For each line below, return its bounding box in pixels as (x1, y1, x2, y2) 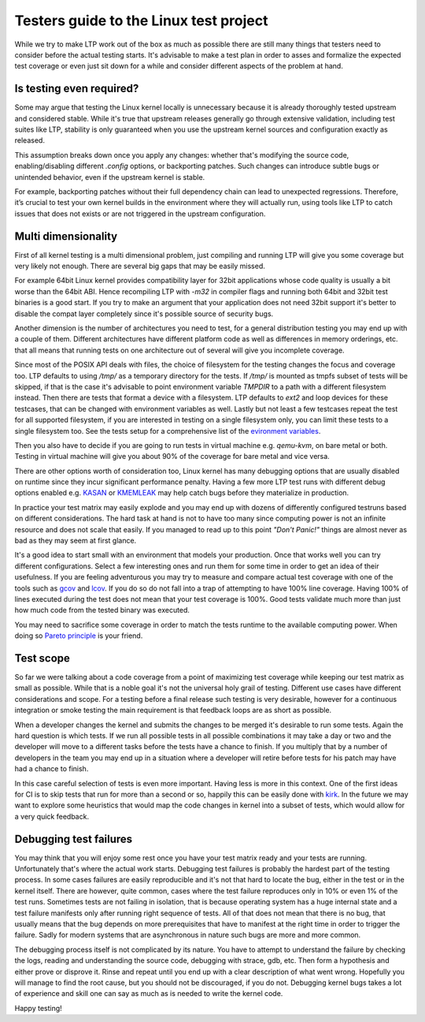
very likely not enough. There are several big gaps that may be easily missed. (14, 261, 265, 271)
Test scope (14, 651, 71, 665)
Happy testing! (14, 1003, 62, 1013)
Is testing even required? (14, 82, 139, 95)
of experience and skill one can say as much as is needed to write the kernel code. (14, 989, 283, 998)
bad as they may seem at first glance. (14, 536, 137, 546)
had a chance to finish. (14, 764, 89, 774)
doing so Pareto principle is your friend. (14, 631, 143, 640)
